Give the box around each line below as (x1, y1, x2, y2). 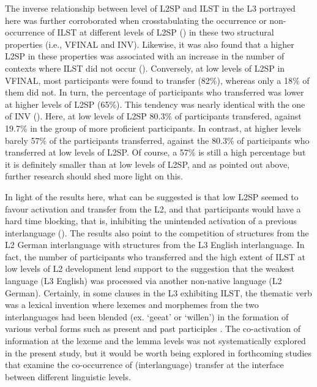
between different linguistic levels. (5, 370, 131, 383)
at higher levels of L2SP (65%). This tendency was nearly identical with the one (5, 97, 305, 110)
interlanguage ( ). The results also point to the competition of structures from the (5, 226, 309, 239)
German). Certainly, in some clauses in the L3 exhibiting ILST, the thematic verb (5, 286, 312, 299)
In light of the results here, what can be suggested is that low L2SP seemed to (5, 190, 299, 203)
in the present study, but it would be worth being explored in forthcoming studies (5, 346, 312, 359)
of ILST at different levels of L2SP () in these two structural (47, 26, 274, 39)
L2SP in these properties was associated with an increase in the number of (5, 50, 285, 62)
